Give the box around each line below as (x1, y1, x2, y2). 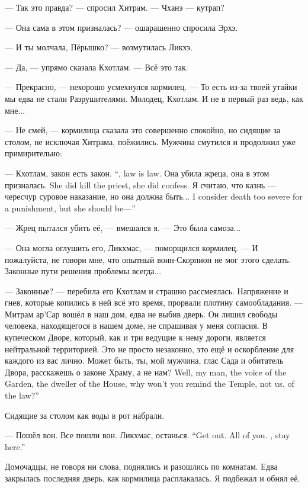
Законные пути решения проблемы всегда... (5, 265, 162, 277)
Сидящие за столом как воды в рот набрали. (5, 409, 165, 421)
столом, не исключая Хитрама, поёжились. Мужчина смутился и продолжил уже (5, 135, 296, 147)
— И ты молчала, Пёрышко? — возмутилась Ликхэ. (5, 41, 193, 53)
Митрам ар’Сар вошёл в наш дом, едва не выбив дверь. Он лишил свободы (5, 307, 278, 320)
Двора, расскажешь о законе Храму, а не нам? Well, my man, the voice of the (5, 365, 287, 378)
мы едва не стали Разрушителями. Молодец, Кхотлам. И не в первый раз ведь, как (5, 92, 303, 104)
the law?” (5, 389, 39, 402)
